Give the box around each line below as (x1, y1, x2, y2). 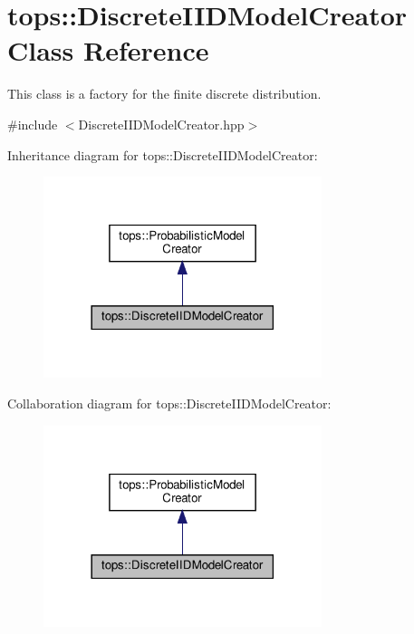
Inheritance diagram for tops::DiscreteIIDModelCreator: (7, 145, 318, 164)
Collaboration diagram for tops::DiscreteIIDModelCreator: (7, 394, 332, 412)
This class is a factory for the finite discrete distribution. (7, 84, 322, 103)
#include (7, 114, 58, 133)
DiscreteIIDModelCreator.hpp (78, 114, 245, 133)
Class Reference (7, 32, 209, 69)
